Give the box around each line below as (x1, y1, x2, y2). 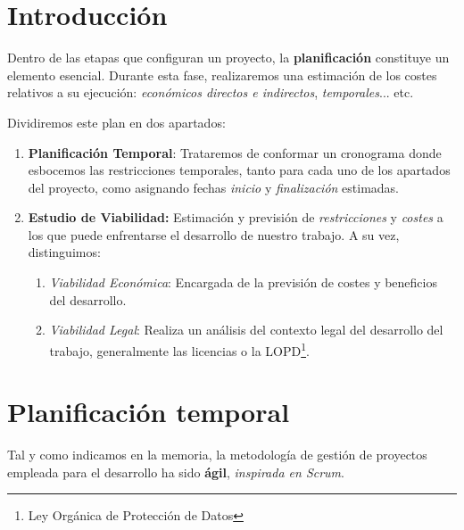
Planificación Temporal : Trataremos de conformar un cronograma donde (28, 143, 442, 161)
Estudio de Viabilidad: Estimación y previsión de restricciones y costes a (28, 208, 443, 227)
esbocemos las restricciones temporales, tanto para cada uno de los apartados (28, 161, 451, 179)
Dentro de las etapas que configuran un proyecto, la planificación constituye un (7, 48, 450, 67)
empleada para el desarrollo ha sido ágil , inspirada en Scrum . (7, 462, 344, 481)
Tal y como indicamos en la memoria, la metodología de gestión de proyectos (7, 445, 427, 464)
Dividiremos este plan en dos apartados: (7, 112, 226, 131)
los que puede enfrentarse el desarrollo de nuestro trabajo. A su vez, (28, 225, 400, 244)
